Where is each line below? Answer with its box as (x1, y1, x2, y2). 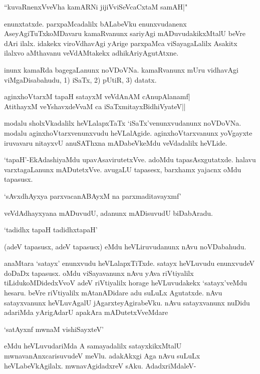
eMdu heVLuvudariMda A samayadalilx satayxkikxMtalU (4, 340, 182, 351)
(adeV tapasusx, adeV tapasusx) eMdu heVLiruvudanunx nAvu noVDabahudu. (4, 241, 246, 251)
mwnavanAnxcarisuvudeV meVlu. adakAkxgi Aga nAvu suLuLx (4, 350, 200, 361)
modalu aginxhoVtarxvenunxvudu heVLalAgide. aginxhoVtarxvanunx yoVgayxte (4, 127, 252, 138)
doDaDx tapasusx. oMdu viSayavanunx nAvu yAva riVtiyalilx (4, 267, 194, 278)
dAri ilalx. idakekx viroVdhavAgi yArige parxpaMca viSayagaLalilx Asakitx (4, 38, 237, 48)
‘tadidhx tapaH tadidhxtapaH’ (4, 224, 98, 235)
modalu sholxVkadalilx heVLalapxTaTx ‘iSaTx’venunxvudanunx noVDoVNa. (4, 118, 241, 128)
